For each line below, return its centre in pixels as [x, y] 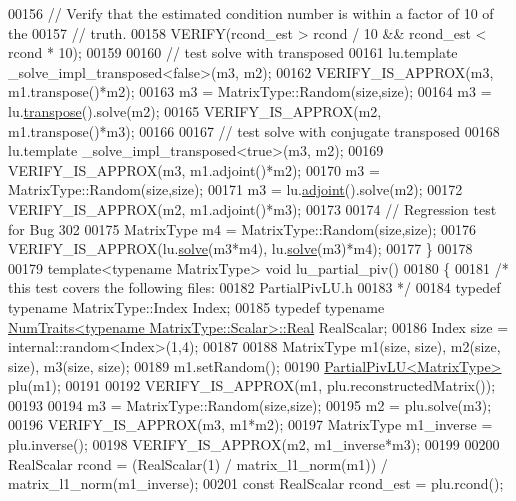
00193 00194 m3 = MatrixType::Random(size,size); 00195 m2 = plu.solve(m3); [250, 404]
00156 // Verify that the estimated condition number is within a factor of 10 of [251, 13]
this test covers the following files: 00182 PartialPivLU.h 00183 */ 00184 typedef [254, 287]
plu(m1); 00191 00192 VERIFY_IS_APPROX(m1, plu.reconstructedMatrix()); [252, 385]
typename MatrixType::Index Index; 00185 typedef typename [196, 306]
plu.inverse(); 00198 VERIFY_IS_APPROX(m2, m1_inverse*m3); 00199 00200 [254, 444]
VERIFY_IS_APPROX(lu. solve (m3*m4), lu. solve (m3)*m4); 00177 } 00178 [240, 248]
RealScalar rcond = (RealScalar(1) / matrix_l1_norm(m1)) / [198, 463]
